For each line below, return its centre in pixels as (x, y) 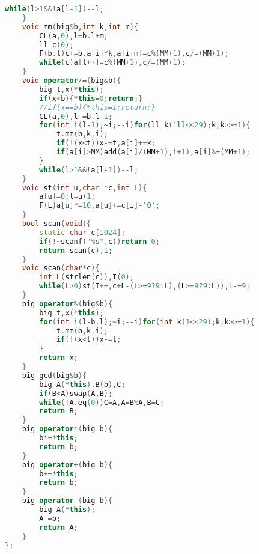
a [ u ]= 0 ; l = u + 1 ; (67, 197)
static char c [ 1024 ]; (82, 232)
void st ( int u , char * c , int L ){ (84, 188)
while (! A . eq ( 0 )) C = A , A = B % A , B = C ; (102, 402)
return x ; (59, 358)
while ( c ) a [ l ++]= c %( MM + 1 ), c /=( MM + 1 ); (112, 63)
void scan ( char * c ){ (61, 268)
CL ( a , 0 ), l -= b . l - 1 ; (76, 116)
